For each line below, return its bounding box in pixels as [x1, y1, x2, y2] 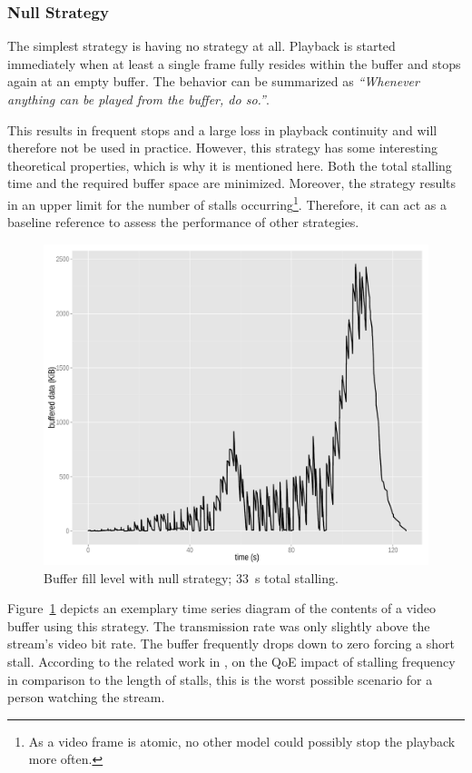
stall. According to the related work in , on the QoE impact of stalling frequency [7, 651, 456, 670]
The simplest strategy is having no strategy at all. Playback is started [7, 36, 396, 55]
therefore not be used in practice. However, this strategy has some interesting [7, 138, 438, 157]
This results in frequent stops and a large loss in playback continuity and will [7, 120, 438, 139]
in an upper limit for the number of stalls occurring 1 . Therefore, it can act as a [7, 192, 447, 213]
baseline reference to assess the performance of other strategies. [7, 213, 359, 232]
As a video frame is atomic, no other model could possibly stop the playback [28, 731, 456, 750]
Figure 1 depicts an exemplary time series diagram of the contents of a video [7, 599, 436, 618]
